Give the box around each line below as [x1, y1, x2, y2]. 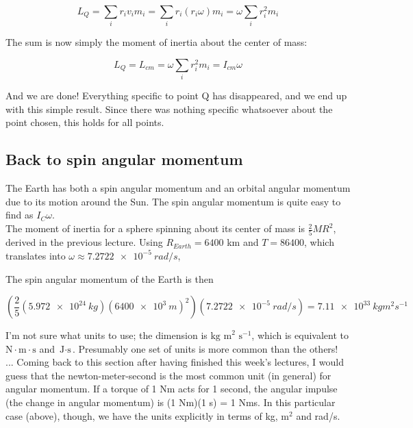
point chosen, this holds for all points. [5, 115, 164, 129]
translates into [5, 248, 66, 262]
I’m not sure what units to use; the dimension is [5, 328, 208, 342]
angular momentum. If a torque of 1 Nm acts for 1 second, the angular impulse [5, 381, 338, 396]
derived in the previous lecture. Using [5, 235, 163, 249]
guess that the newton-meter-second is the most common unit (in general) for [5, 368, 331, 382]
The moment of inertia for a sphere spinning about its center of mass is [5, 221, 305, 236]
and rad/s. [296, 408, 340, 423]
